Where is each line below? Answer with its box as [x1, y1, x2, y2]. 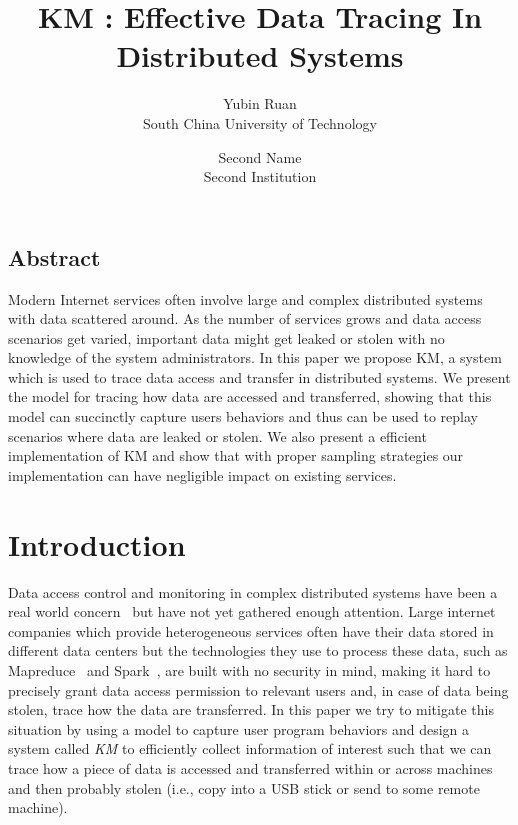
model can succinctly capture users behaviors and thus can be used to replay [8, 406, 478, 427]
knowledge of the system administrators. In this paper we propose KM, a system [8, 347, 502, 368]
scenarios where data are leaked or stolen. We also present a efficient [8, 425, 427, 446]
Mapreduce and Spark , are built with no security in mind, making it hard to [8, 659, 491, 680]
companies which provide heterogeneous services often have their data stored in [8, 620, 494, 641]
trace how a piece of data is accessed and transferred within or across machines [8, 757, 493, 778]
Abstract [8, 241, 101, 272]
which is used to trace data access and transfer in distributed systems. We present [8, 366, 511, 387]
